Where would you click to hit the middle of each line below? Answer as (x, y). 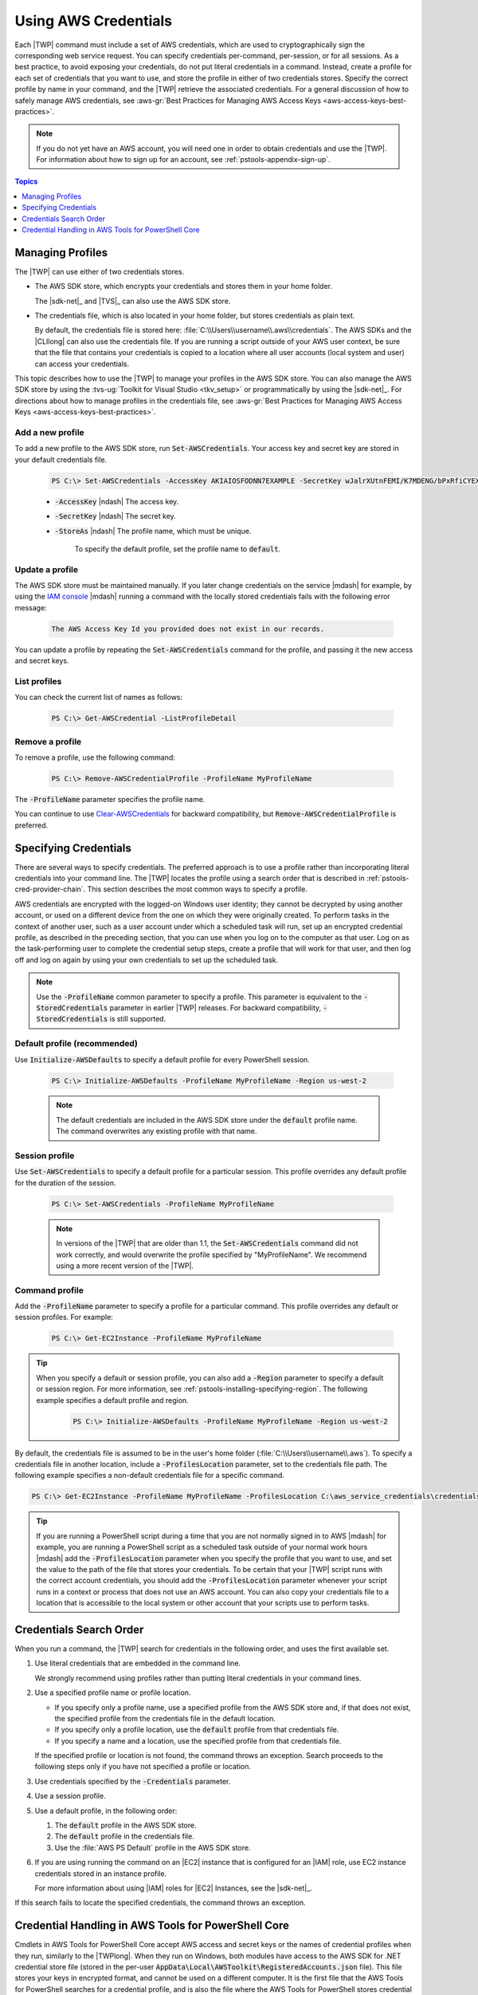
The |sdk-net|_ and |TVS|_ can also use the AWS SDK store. (133, 301)
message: (31, 607)
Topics (26, 182)
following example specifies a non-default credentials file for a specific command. (149, 1476)
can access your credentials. (82, 364)
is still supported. (138, 1019)
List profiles (38, 681)
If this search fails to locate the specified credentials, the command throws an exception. (160, 1902)
